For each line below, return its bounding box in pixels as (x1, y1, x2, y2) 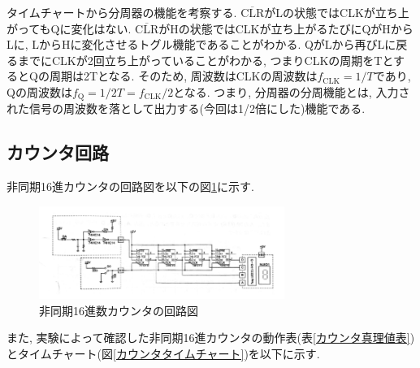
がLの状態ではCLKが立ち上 (264, 4, 409, 20)
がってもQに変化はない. (6, 19, 132, 37)
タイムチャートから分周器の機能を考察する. (6, 4, 237, 20)
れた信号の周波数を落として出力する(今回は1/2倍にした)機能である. (6, 100, 366, 117)
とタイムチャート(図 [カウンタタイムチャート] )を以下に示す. (6, 344, 320, 362)
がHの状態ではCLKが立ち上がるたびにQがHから (158, 19, 414, 37)
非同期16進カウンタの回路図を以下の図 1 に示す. (6, 178, 254, 195)
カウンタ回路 (6, 140, 109, 165)
